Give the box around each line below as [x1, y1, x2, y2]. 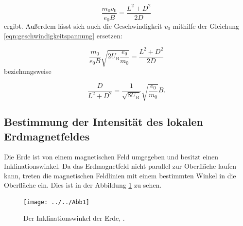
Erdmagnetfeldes [4, 128, 90, 143]
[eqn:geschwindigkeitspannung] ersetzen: [4, 30, 122, 40]
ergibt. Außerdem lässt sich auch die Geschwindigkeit [4, 21, 162, 31]
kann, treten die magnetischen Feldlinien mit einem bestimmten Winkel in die [4, 170, 236, 180]
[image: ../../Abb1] [23, 199, 90, 206]
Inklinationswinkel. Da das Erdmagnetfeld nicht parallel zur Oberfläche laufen [4, 161, 236, 171]
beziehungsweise [4, 66, 52, 76]
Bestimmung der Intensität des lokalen [4, 114, 203, 129]
